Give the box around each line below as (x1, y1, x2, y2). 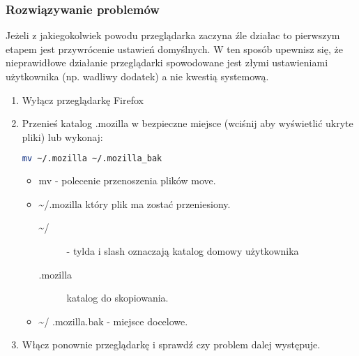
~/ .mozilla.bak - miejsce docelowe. (38, 313, 188, 328)
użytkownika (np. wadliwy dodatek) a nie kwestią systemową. (6, 69, 269, 83)
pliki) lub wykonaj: (22, 129, 103, 144)
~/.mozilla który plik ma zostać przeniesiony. (38, 196, 231, 211)
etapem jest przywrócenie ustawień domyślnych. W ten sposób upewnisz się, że (6, 41, 343, 56)
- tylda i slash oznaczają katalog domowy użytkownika (66, 244, 299, 258)
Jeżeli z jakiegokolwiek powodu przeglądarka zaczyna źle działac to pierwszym (6, 28, 340, 43)
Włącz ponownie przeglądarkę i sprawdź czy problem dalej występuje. (22, 337, 321, 352)
